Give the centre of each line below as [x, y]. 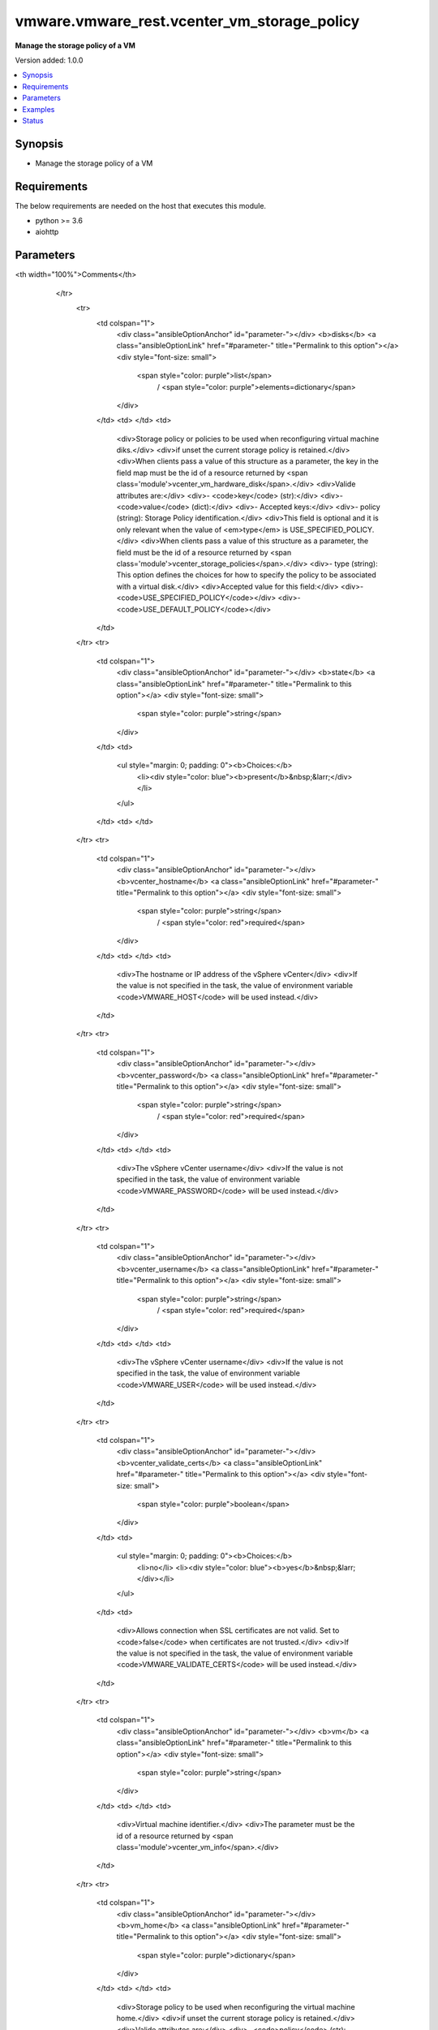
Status [33, 120]
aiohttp [47, 232]
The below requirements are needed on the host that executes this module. [141, 205]
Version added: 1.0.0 [49, 60]
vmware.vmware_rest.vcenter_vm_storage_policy [187, 21]
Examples [39, 109]
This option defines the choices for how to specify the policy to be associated [246, 575]
